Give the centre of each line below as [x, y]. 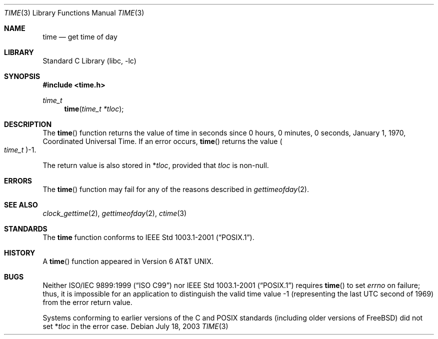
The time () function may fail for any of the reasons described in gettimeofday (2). [176, 189]
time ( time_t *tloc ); [94, 109]
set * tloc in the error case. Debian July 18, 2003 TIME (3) [135, 326]
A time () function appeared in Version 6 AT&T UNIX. [128, 261]
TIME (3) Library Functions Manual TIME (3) [74, 13]
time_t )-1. [20, 150]
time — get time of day [80, 37]
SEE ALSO [21, 205]
